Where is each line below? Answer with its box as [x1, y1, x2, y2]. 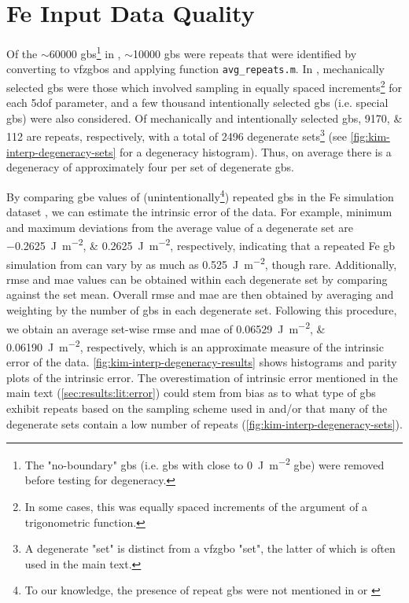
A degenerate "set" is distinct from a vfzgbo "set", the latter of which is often [24, 540, 396, 557]
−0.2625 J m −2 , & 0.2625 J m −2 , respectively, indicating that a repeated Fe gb [6, 235, 396, 253]
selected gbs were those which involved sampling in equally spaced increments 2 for [6, 77, 403, 95]
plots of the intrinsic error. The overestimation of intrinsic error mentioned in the [6, 369, 398, 385]
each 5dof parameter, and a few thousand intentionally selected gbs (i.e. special [6, 94, 389, 111]
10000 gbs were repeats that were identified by [133, 45, 357, 61]
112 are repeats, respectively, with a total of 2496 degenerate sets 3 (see [6, 126, 347, 145]
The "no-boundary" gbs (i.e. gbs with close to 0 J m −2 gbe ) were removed [24, 454, 385, 472]
